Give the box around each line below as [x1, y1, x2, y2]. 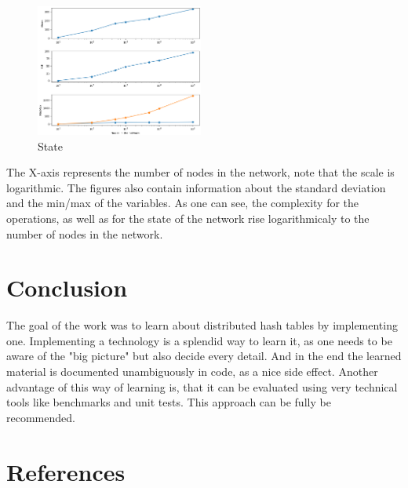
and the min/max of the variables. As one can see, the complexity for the [6, 195, 359, 211]
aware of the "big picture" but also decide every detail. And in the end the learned [6, 348, 402, 364]
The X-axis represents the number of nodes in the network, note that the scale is [6, 164, 395, 180]
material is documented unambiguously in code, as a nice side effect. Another [6, 363, 378, 380]
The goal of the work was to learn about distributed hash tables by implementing [6, 317, 398, 333]
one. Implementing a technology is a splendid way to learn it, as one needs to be [6, 332, 392, 348]
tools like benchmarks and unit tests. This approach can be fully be [6, 394, 331, 410]
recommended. [6, 409, 75, 425]
